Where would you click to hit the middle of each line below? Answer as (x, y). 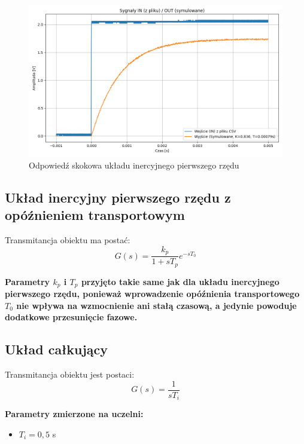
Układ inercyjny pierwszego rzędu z (118, 197)
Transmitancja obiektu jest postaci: (70, 374)
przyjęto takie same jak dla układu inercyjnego (180, 281)
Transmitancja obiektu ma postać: (68, 240)
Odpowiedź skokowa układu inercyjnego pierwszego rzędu (134, 165)
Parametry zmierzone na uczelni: (74, 414)
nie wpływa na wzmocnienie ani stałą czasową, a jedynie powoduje (156, 305)
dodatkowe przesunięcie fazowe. (71, 317)
